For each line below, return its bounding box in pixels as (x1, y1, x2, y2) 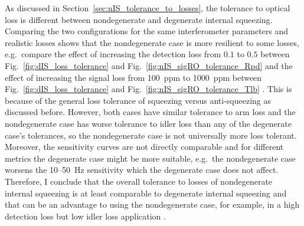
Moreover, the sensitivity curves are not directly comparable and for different (5, 140, 284, 153)
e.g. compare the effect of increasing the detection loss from (5, 48, 221, 60)
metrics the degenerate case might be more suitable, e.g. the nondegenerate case (5, 152, 296, 164)
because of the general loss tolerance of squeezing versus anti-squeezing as (5, 94, 271, 106)
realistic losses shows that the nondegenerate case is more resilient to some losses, (5, 36, 299, 48)
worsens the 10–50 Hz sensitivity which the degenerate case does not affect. (5, 163, 279, 176)
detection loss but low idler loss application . (5, 209, 166, 222)
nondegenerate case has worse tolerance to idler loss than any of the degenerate (5, 117, 292, 129)
